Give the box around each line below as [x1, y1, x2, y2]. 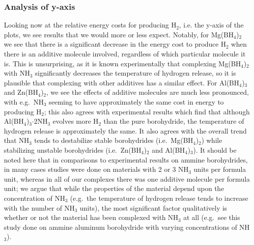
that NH [4, 135, 29, 145]
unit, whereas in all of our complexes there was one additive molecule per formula [4, 173, 250, 184]
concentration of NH [4, 192, 65, 203]
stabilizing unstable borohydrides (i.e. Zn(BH [4, 144, 141, 155]
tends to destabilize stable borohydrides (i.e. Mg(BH [34, 135, 194, 145]
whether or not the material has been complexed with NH [4, 212, 178, 222]
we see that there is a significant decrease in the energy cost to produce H [4, 39, 226, 49]
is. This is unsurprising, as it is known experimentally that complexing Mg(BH [4, 58, 241, 68]
